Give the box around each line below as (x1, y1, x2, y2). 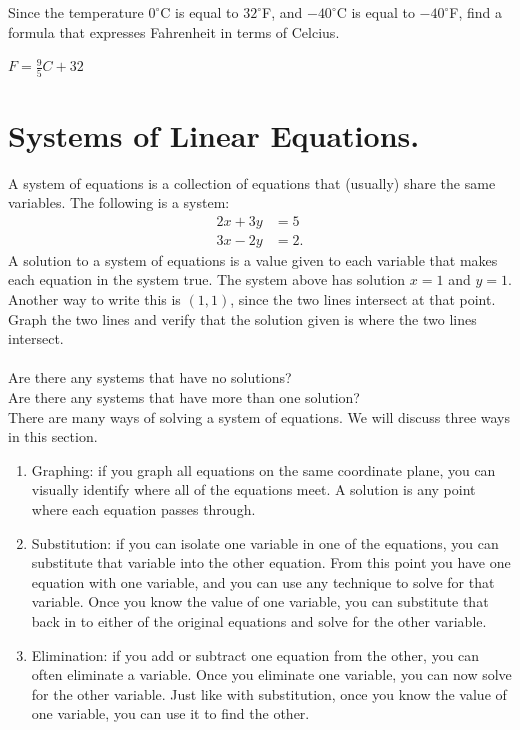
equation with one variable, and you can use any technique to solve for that (31, 571, 495, 592)
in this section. (8, 426, 98, 447)
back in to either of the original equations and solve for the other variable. (31, 610, 487, 631)
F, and (262, 2, 303, 22)
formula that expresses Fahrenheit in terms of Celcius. (8, 21, 340, 42)
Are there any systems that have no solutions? (8, 367, 292, 388)
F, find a (449, 2, 503, 22)
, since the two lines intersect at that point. (230, 289, 496, 310)
